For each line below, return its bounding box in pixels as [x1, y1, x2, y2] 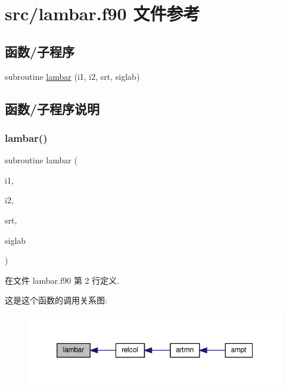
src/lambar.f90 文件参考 [5, 1, 200, 26]
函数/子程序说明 [5, 99, 100, 117]
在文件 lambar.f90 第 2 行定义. [5, 274, 120, 286]
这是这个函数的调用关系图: [5, 294, 107, 306]
